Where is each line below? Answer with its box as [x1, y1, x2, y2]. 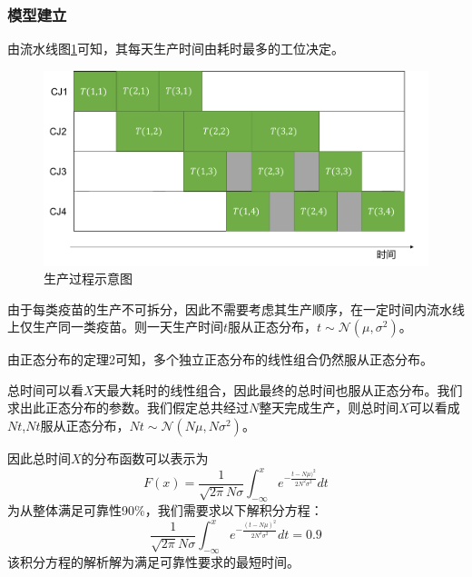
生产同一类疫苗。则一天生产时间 [32, 317, 223, 336]
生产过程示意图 [44, 269, 133, 288]
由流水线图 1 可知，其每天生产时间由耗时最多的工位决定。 [7, 39, 344, 58]
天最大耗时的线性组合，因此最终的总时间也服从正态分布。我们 [93, 380, 463, 399]
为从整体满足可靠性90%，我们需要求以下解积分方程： [7, 500, 323, 519]
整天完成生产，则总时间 [259, 398, 399, 417]
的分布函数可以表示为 [81, 449, 209, 468]
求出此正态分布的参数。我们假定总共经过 [7, 398, 249, 417]
